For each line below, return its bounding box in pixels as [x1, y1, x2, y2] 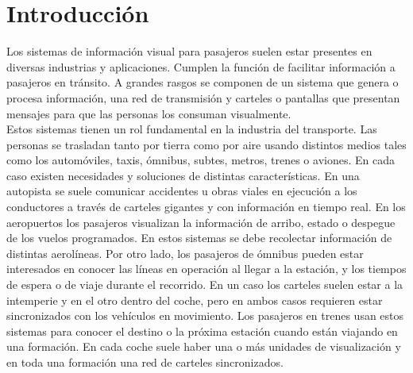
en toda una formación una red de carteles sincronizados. [6, 354, 284, 370]
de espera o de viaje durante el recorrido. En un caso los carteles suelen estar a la [6, 276, 403, 293]
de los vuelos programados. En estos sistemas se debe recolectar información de [6, 229, 392, 246]
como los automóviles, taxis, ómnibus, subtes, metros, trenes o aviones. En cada [6, 152, 395, 168]
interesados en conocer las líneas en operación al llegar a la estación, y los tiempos [6, 260, 407, 277]
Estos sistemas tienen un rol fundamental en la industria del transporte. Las [6, 121, 377, 137]
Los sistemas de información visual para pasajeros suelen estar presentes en [6, 43, 372, 60]
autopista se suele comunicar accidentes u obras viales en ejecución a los [6, 183, 357, 199]
